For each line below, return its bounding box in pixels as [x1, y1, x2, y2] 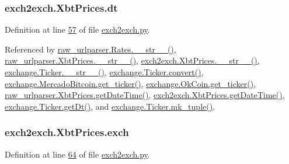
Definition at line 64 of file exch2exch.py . [5, 148, 150, 160]
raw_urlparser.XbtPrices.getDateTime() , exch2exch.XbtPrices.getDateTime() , [5, 89, 285, 101]
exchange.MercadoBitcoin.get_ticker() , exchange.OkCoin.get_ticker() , [5, 77, 256, 89]
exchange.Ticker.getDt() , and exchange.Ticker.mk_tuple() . [5, 100, 215, 112]
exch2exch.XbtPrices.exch [5, 125, 129, 139]
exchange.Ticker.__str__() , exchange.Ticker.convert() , [5, 66, 204, 78]
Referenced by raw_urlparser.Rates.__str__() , [5, 43, 176, 55]
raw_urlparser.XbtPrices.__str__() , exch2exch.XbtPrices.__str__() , [5, 54, 260, 67]
